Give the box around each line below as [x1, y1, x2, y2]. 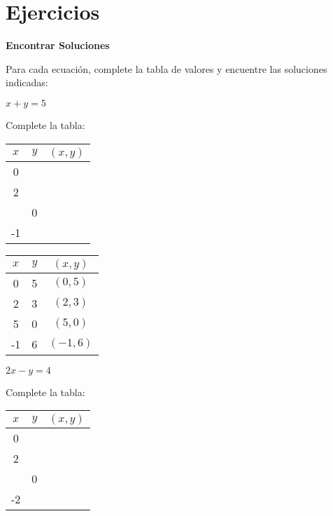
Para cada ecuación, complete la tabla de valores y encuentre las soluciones [6, 61, 327, 76]
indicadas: [6, 75, 48, 90]
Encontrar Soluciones [6, 38, 110, 53]
